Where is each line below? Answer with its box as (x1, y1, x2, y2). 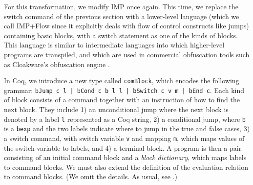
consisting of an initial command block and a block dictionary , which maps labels (4, 152, 247, 162)
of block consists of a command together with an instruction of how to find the (4, 94, 240, 105)
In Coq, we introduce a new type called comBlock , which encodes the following (4, 75, 239, 86)
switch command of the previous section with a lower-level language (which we (4, 11, 239, 21)
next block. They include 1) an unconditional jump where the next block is (4, 104, 229, 115)
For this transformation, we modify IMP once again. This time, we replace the (4, 1, 238, 11)
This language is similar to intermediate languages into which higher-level (4, 40, 225, 50)
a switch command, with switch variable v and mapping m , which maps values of (4, 133, 245, 143)
